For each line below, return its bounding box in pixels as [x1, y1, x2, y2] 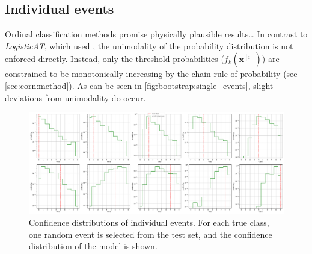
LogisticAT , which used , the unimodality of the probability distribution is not [5, 39, 293, 52]
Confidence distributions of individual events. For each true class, [29, 216, 269, 229]
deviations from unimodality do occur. [5, 91, 146, 104]
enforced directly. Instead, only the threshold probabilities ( [5, 52, 224, 65]
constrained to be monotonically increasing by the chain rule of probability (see [5, 67, 298, 80]
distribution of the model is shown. [29, 240, 158, 252]
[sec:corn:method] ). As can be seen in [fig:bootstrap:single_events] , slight [5, 79, 274, 91]
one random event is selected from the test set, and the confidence [29, 228, 272, 240]
